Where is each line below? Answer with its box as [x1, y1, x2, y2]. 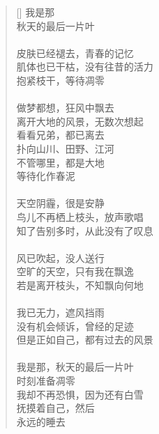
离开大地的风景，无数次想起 [16, 114, 144, 128]
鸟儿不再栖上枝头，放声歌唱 [16, 209, 144, 224]
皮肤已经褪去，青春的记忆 [16, 45, 134, 60]
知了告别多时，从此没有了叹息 [16, 223, 153, 238]
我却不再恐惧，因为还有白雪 [16, 387, 144, 401]
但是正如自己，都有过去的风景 [16, 332, 153, 347]
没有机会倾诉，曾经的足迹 [16, 318, 134, 333]
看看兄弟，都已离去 [16, 127, 105, 142]
